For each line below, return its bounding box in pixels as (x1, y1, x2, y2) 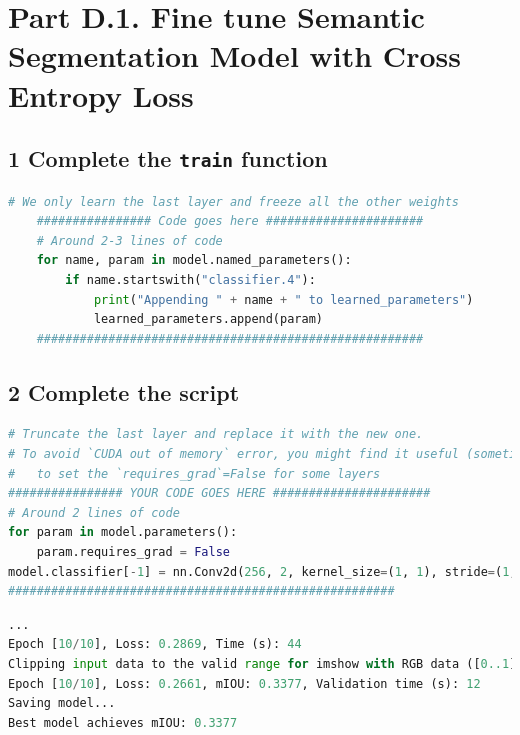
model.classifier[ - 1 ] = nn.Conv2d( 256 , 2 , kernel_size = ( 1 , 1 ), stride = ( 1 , (8, 564, 517, 579)
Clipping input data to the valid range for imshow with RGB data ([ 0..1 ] (8, 657, 517, 672)
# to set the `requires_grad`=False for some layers (8, 466, 381, 481)
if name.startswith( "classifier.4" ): (65, 272, 316, 287)
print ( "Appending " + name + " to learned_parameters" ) (93, 292, 474, 307)
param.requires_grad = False (36, 545, 230, 560)
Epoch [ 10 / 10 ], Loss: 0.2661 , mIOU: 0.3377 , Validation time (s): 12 (8, 676, 481, 691)
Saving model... (8, 696, 116, 711)
